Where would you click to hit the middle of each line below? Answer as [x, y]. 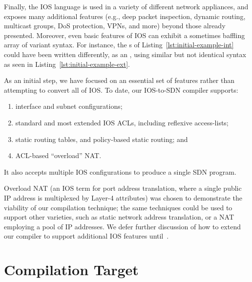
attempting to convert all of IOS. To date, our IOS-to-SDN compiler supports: [121, 90]
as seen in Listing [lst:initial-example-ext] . [67, 64]
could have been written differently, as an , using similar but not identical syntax [125, 54]
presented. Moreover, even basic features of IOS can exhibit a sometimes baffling [125, 35]
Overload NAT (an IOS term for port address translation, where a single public [123, 188]
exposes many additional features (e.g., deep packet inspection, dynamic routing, [125, 16]
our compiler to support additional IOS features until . [86, 236]
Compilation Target [71, 270]
